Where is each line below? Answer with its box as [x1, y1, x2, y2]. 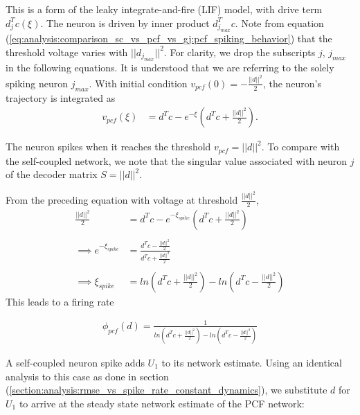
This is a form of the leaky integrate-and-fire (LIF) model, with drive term [6, 2, 323, 16]
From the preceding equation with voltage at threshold [6, 192, 238, 206]
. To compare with [261, 139, 340, 154]
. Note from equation [235, 15, 324, 30]
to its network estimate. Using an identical [161, 355, 342, 370]
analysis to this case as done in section [6, 369, 169, 383]
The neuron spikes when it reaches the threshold [6, 139, 211, 154]
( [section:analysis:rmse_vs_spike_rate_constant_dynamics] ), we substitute [6, 382, 327, 397]
